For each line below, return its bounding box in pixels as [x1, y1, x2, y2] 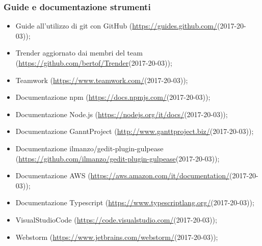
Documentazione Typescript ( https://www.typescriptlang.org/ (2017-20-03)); [15, 197, 254, 208]
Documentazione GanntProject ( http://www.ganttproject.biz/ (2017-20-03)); [15, 126, 254, 136]
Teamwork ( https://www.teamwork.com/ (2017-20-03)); [15, 74, 188, 85]
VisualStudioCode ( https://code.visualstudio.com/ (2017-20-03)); [15, 214, 217, 225]
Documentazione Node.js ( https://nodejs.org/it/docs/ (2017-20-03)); [15, 108, 228, 119]
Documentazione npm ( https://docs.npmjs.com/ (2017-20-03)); [15, 92, 211, 102]
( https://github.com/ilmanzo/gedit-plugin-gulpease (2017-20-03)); [15, 153, 220, 163]
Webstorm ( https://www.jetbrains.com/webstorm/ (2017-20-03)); [15, 231, 218, 242]
